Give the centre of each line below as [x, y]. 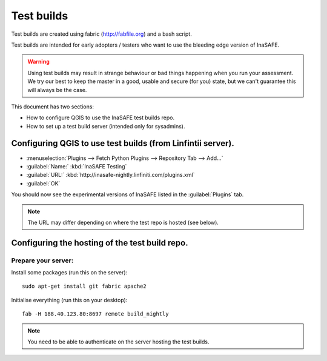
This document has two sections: [52, 107]
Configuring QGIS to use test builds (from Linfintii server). [123, 143]
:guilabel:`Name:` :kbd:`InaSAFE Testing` [77, 166]
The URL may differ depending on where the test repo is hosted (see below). [123, 222]
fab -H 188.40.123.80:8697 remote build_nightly [95, 314]
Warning [38, 62]
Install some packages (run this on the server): [69, 273]
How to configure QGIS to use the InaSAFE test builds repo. [101, 118]
